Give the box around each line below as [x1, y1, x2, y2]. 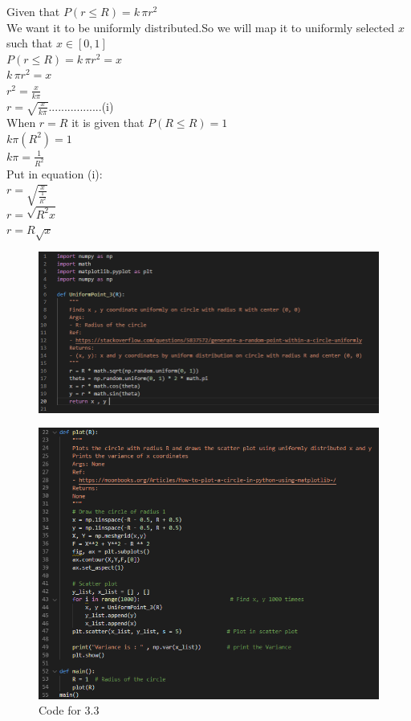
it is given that [71, 114, 144, 131]
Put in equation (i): [6, 165, 103, 182]
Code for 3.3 [39, 702, 100, 719]
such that [6, 35, 53, 51]
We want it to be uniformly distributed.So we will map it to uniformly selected [6, 18, 395, 35]
